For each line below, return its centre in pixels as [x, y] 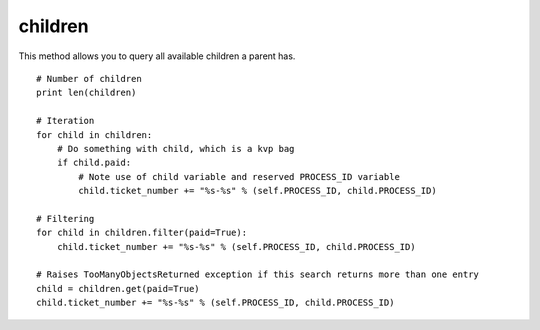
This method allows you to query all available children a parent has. [157, 56]
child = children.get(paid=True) [118, 288]
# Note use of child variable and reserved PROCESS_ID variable [239, 176]
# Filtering [65, 218]
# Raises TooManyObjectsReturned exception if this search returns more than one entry [258, 274]
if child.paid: [94, 163]
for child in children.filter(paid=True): [142, 233]
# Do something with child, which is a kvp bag [175, 148]
